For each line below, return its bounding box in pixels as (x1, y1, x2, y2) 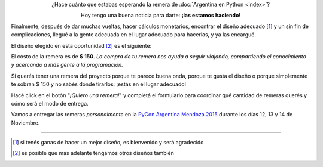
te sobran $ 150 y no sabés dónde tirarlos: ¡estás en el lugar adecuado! (11, 81, 187, 88)
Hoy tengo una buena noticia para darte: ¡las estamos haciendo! (81, 12, 241, 19)
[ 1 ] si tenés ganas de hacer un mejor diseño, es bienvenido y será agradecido (13, 139, 204, 146)
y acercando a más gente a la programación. (11, 61, 124, 69)
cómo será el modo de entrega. (11, 100, 89, 107)
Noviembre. (11, 119, 40, 126)
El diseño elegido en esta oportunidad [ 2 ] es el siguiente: (11, 42, 152, 49)
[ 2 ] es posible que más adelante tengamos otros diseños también (13, 150, 175, 157)
